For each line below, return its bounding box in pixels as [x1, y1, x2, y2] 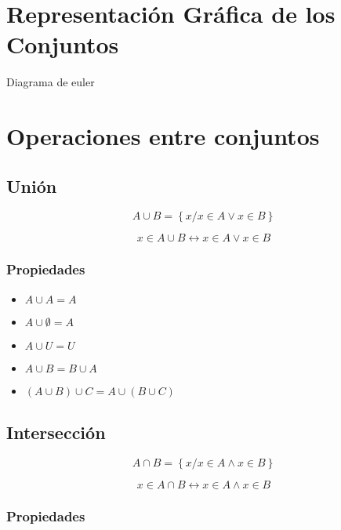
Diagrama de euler [6, 74, 95, 90]
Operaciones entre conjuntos [6, 120, 320, 152]
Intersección [6, 420, 106, 445]
